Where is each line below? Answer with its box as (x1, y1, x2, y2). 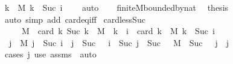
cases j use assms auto (4, 48, 97, 60)
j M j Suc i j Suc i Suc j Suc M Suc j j (8, 36, 229, 48)
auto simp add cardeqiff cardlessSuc (4, 13, 145, 25)
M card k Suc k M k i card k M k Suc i (21, 25, 215, 37)
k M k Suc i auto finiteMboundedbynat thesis (4, 1, 229, 13)
